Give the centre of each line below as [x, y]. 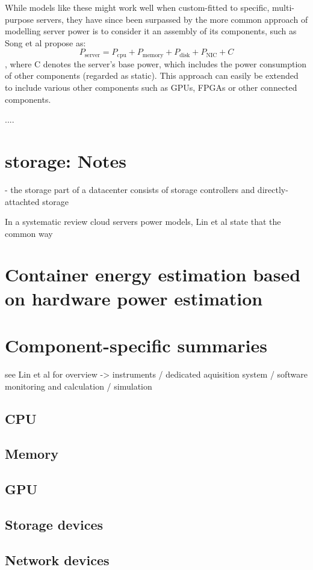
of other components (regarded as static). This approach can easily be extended [152, 75]
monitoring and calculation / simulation [79, 386]
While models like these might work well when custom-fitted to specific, [137, 7]
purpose [19, 19]
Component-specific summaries [136, 345]
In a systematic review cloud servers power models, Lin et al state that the [143, 222]
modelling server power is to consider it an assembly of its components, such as [151, 31]
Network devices [57, 559]
